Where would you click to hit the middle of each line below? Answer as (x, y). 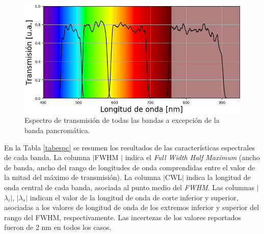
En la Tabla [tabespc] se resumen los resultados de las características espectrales (129, 147)
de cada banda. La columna (47, 157)
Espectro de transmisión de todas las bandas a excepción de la (122, 120)
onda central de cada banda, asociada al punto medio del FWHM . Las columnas (129, 187)
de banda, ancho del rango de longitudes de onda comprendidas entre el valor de (130, 167)
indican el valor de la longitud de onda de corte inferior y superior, (134, 197)
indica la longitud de (218, 177)
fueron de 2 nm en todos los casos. (58, 227)
